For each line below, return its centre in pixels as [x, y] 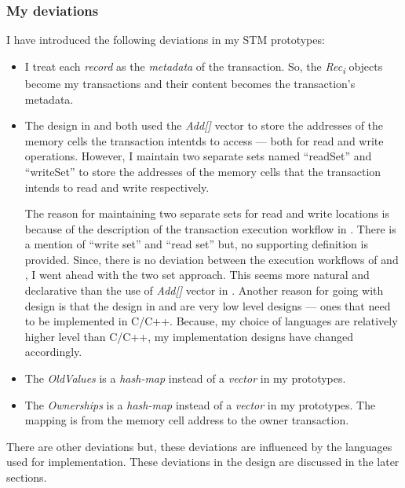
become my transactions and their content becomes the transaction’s [190, 83]
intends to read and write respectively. [117, 187]
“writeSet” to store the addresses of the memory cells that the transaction [203, 171]
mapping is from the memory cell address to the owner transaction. [187, 420]
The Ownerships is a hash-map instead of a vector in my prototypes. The [200, 404]
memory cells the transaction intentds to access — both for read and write [204, 140]
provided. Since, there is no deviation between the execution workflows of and [212, 259]
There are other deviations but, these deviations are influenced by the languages [199, 446]
